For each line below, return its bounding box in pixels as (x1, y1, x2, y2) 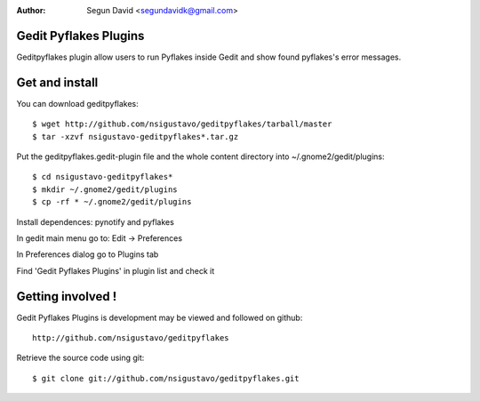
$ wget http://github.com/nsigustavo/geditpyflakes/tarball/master (32, 119, 332, 129)
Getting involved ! (16, 289, 117, 304)
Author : (16, 5, 46, 15)
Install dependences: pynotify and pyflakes (16, 216, 175, 227)
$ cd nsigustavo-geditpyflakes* (32, 172, 173, 182)
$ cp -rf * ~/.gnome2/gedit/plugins (32, 196, 192, 207)
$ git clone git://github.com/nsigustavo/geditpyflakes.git (32, 373, 300, 383)
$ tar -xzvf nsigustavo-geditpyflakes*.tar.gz (32, 132, 239, 141)
